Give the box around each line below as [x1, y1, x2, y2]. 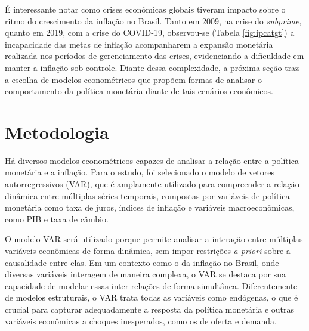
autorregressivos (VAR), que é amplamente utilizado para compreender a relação [5, 178, 299, 190]
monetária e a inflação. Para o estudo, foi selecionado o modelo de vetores [5, 166, 275, 178]
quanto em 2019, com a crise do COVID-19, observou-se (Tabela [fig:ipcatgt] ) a [5, 26, 295, 39]
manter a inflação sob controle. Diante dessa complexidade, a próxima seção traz [5, 61, 299, 73]
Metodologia [5, 119, 109, 144]
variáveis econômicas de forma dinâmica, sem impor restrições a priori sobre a [5, 245, 291, 257]
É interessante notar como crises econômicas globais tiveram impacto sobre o [5, 3, 286, 15]
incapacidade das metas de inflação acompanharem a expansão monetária [5, 38, 273, 50]
